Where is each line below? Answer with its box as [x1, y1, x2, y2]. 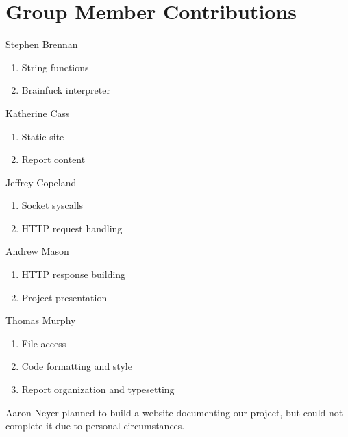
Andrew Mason [5, 244, 69, 258]
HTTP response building [21, 267, 126, 282]
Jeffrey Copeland [5, 175, 77, 189]
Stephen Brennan [5, 37, 78, 51]
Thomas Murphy [5, 313, 76, 327]
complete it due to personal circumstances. [5, 419, 185, 433]
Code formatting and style [21, 359, 132, 373]
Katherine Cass [5, 105, 70, 120]
